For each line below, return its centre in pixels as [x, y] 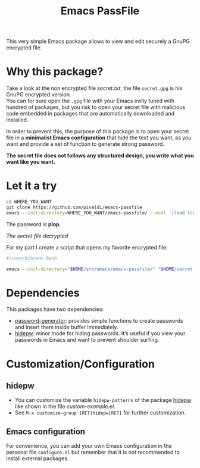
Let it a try [32, 186]
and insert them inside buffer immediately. [66, 327]
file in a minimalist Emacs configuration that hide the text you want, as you [99, 138]
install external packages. [37, 458]
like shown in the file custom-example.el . [65, 407]
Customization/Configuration [80, 364]
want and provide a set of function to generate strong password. [85, 144]
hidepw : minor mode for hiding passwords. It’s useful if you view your [100, 333]
